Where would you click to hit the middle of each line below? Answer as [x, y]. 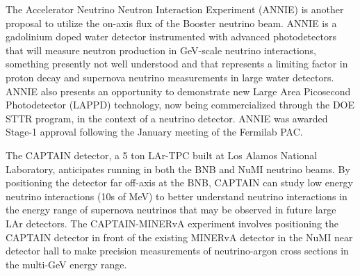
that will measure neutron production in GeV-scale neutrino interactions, [161, 50]
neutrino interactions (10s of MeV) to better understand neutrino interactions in [177, 196]
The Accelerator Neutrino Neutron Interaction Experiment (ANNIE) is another [175, 9]
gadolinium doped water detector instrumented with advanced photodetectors [171, 36]
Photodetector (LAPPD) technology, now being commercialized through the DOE [180, 105]
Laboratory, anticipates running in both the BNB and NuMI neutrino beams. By [178, 169]
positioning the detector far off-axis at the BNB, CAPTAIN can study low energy [179, 182]
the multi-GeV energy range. [66, 264]
